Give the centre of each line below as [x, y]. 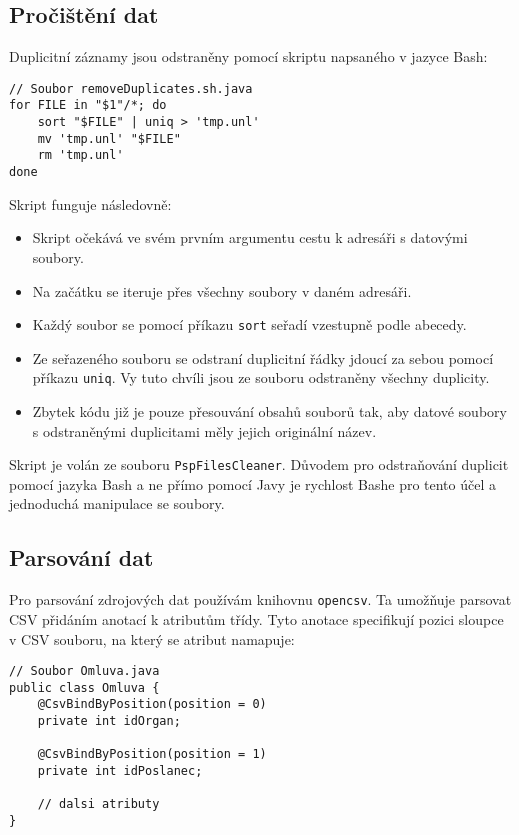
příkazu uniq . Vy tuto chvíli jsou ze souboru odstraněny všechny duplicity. [261, 377]
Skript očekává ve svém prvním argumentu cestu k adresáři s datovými [250, 237]
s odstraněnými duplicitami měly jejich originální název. [204, 430]
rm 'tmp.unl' [80, 155]
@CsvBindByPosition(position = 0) [152, 704]
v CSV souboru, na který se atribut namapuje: [152, 638]
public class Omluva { [84, 687]
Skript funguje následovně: [90, 203]
